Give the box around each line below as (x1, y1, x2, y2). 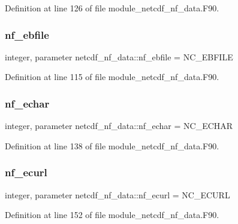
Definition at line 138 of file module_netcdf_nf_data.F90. (5, 139, 219, 152)
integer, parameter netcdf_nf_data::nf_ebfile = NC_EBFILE (5, 50, 233, 63)
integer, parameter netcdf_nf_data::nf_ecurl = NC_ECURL (5, 188, 230, 201)
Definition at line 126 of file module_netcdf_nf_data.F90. (5, 2, 219, 14)
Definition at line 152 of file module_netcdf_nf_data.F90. (5, 208, 219, 221)
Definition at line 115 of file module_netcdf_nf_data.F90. (5, 70, 219, 83)
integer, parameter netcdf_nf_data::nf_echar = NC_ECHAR (5, 119, 233, 132)
